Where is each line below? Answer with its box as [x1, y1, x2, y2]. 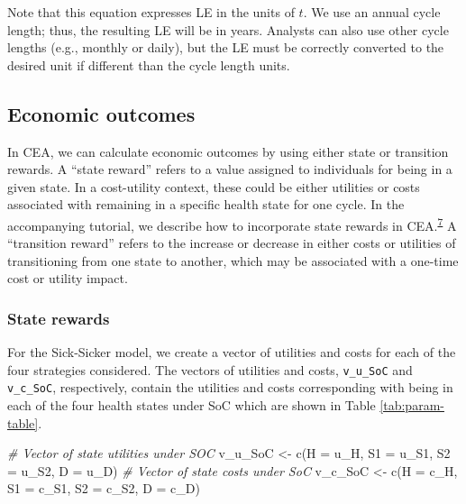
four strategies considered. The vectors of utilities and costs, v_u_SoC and [7, 360, 413, 379]
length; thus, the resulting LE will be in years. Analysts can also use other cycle [7, 20, 449, 39]
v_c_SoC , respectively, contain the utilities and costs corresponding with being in [7, 378, 453, 397]
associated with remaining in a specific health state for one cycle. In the [7, 195, 405, 214]
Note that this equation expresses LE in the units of [7, 3, 295, 21]
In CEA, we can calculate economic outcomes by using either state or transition [7, 142, 449, 160]
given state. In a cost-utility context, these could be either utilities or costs [7, 177, 420, 196]
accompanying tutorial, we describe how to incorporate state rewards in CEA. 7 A [7, 213, 457, 234]
